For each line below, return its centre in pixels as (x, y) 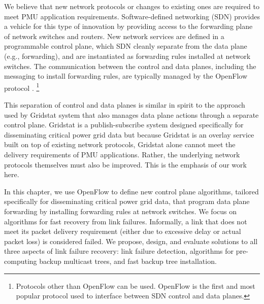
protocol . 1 (22, 87)
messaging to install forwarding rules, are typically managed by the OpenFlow (126, 76)
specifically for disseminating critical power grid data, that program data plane (127, 201)
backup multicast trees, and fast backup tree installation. (128, 261)
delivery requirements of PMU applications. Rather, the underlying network (122, 154)
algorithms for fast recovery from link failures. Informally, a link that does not (126, 221)
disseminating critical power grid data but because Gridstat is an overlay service (129, 134)
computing (21, 261)
